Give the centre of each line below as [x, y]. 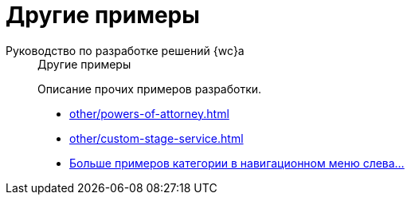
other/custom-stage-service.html [157, 138]
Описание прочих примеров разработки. [150, 89]
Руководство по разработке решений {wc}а [125, 50]
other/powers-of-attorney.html [149, 113]
